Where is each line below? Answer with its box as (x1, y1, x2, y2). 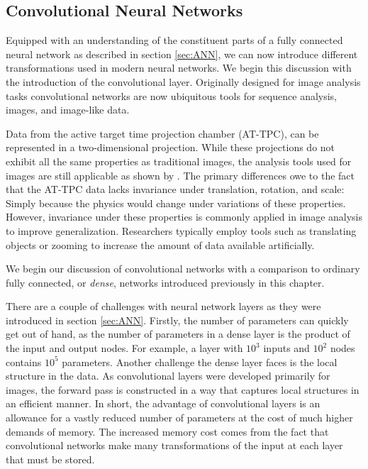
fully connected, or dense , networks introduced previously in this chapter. (6, 275, 325, 289)
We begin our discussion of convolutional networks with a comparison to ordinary (6, 261, 360, 276)
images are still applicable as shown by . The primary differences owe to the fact (6, 167, 355, 182)
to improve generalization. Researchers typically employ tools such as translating (6, 223, 357, 238)
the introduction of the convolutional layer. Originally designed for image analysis (6, 74, 361, 89)
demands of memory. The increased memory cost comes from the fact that (6, 424, 329, 438)
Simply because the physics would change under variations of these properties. (6, 195, 346, 210)
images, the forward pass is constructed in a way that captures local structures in (6, 382, 359, 397)
